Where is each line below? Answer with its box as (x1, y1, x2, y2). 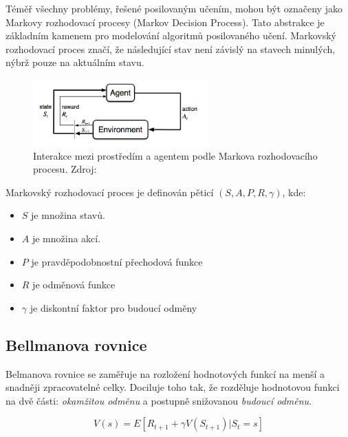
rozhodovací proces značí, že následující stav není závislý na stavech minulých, (6, 41, 336, 56)
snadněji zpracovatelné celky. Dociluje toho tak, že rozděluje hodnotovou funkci (6, 380, 340, 394)
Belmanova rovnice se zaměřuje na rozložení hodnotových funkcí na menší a (6, 366, 325, 381)
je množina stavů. (31, 208, 105, 222)
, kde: (282, 184, 306, 199)
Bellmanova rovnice (6, 334, 147, 355)
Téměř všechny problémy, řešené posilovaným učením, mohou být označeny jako (6, 1, 342, 15)
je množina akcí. (32, 231, 101, 246)
